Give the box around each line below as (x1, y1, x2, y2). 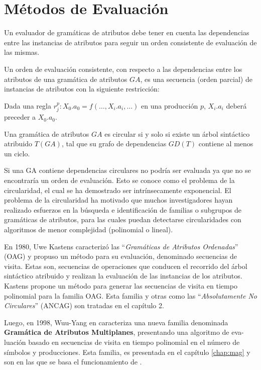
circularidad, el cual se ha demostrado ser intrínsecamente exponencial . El (4, 184, 231, 195)
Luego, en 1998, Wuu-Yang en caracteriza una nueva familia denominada (4, 317, 228, 327)
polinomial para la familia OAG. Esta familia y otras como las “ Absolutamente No (4, 290, 257, 301)
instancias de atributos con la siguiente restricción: (4, 83, 160, 94)
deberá (226, 100, 247, 111)
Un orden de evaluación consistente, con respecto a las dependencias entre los (4, 63, 242, 74)
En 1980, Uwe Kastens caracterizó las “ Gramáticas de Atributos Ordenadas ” (4, 241, 238, 251)
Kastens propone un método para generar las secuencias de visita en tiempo (4, 281, 237, 291)
